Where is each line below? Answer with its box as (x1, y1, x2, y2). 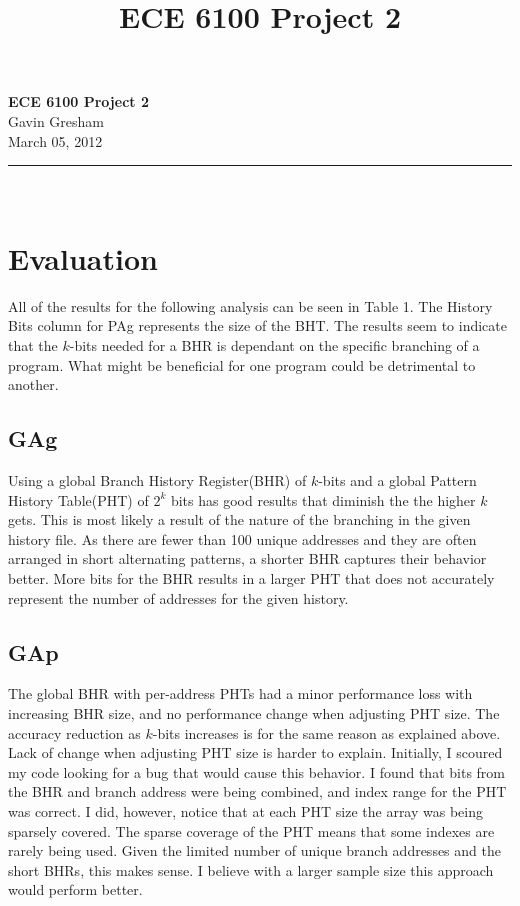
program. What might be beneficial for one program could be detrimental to (8, 354, 476, 375)
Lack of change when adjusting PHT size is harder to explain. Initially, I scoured (8, 742, 503, 763)
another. (8, 374, 59, 395)
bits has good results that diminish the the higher (170, 489, 476, 510)
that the (8, 335, 58, 356)
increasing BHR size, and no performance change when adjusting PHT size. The (8, 703, 500, 723)
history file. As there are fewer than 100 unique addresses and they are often (8, 528, 477, 549)
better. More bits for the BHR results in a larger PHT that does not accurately (8, 568, 495, 589)
